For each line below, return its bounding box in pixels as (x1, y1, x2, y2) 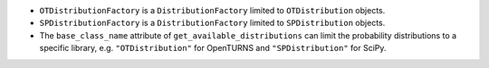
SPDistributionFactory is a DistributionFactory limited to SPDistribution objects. (39, 18, 386, 29)
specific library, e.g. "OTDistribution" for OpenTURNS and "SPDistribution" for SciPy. (39, 43, 387, 54)
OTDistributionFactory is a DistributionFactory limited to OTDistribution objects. (39, 5, 386, 15)
